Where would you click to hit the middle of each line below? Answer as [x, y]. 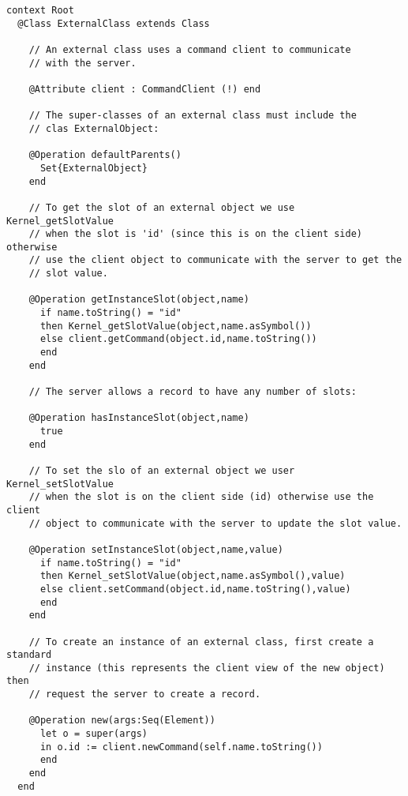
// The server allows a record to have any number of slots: [193, 392]
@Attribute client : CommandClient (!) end [145, 89]
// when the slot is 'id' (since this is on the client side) [196, 234]
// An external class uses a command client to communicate [190, 49]
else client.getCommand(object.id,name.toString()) [178, 339]
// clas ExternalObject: [94, 128]
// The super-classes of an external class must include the [193, 116]
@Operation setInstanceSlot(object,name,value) [156, 549]
